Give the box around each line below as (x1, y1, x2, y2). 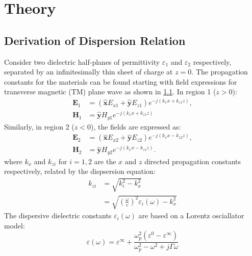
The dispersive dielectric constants (4, 210, 112, 221)
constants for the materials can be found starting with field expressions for (4, 76, 237, 87)
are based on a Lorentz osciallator (138, 210, 244, 221)
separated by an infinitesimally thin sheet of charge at (4, 66, 173, 77)
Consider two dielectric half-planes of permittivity (4, 56, 160, 67)
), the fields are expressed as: (90, 121, 181, 132)
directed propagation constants (144, 156, 241, 166)
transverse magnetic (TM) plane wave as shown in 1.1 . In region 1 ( (4, 86, 216, 97)
